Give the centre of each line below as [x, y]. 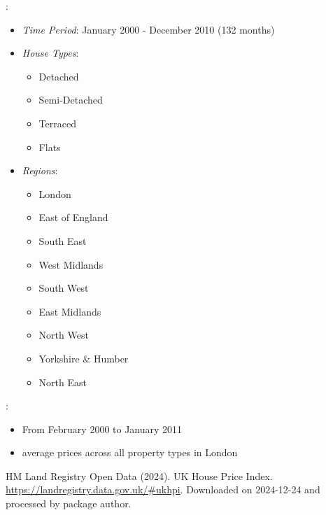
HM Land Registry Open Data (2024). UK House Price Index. [139, 475]
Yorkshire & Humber [84, 358]
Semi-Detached [71, 100]
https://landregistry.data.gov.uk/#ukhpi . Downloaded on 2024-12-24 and [163, 489]
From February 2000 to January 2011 [102, 429]
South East [63, 240]
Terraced [57, 123]
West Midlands [71, 264]
